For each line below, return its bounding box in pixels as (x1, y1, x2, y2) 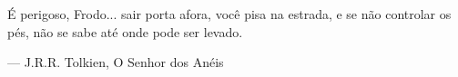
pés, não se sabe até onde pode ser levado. (7, 22, 243, 41)
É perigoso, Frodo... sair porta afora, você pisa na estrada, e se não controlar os (7, 5, 452, 23)
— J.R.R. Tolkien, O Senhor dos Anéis (7, 53, 224, 72)
